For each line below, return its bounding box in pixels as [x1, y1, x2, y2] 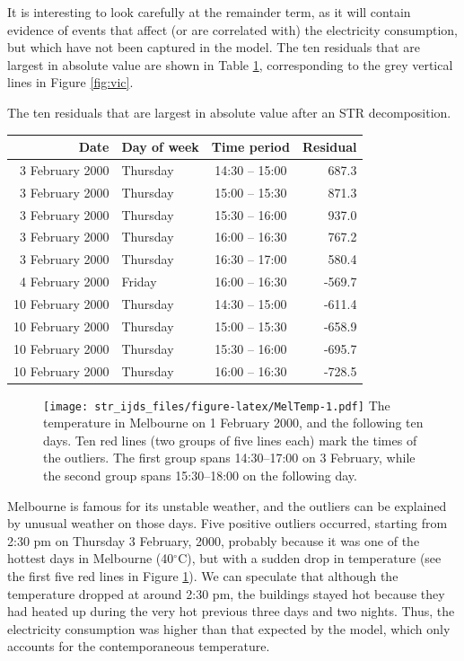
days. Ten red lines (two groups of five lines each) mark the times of [43, 430, 417, 449]
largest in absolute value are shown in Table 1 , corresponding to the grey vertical [7, 55, 453, 74]
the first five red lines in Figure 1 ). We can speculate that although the [7, 567, 398, 585]
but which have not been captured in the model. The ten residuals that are [7, 38, 420, 57]
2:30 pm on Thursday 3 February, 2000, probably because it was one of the [7, 531, 420, 550]
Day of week [121, 137, 199, 156]
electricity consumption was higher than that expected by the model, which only [7, 619, 451, 638]
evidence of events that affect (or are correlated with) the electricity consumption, [7, 20, 458, 39]
